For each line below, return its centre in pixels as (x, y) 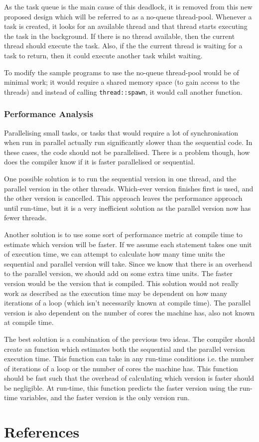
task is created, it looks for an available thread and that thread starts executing (126, 26)
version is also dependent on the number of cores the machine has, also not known (129, 312)
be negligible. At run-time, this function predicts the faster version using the (121, 387)
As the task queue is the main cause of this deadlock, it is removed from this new (128, 6)
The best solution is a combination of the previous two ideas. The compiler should (129, 339)
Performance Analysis (49, 114)
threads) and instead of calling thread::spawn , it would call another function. (123, 91)
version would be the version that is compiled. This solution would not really (122, 283)
